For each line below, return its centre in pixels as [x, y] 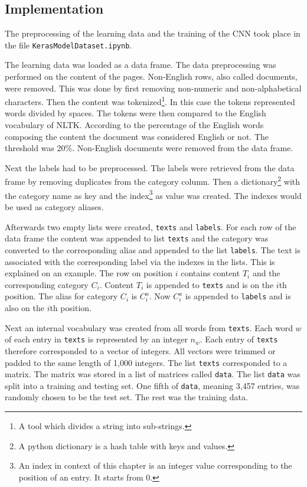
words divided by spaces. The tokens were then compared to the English [135, 113]
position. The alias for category [61, 296]
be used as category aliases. [54, 206]
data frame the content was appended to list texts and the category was [137, 238]
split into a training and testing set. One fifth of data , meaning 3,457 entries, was [152, 385]
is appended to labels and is [238, 296]
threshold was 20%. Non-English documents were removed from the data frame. [149, 148]
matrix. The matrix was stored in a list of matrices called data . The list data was [153, 374]
